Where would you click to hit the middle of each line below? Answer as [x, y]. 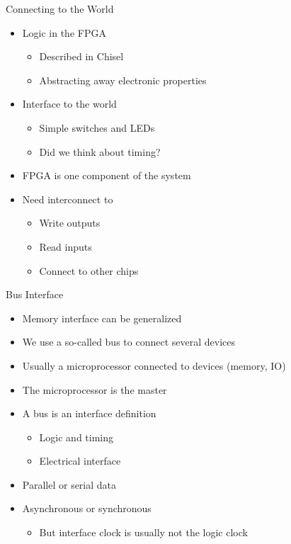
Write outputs [70, 223]
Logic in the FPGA [64, 32]
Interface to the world [69, 104]
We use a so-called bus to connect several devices [129, 342]
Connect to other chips [89, 270]
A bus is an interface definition [89, 413]
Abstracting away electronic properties [123, 80]
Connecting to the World [60, 8]
